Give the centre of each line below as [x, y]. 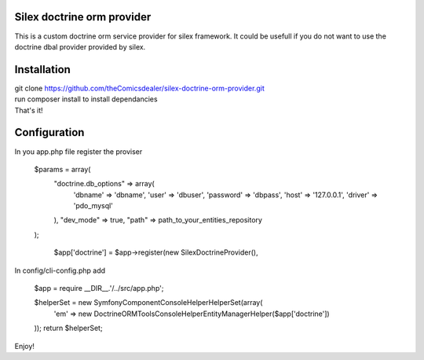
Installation [42, 70]
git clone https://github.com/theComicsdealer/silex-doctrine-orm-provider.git [139, 88]
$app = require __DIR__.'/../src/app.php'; [99, 288]
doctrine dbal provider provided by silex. [80, 46]
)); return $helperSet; [68, 328]
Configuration [49, 132]
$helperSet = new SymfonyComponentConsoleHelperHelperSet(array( [148, 303]
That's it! [29, 110]
